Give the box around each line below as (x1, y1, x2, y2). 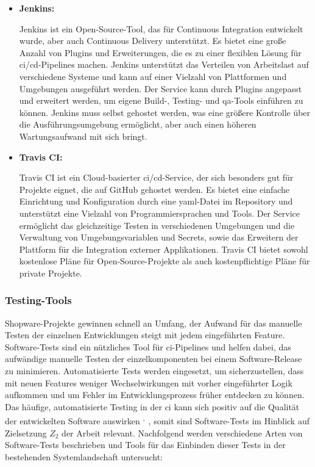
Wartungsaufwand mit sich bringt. (19, 129, 147, 142)
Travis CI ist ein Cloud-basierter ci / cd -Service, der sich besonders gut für (19, 171, 294, 184)
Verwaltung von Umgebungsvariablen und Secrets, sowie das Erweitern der (19, 231, 299, 244)
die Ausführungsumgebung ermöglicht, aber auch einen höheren (19, 118, 257, 131)
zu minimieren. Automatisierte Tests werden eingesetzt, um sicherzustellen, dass (5, 364, 304, 377)
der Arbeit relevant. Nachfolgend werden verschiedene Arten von (62, 426, 303, 439)
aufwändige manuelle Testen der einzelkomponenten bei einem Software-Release (5, 352, 302, 365)
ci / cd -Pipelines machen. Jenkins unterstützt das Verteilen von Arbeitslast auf (19, 58, 309, 71)
